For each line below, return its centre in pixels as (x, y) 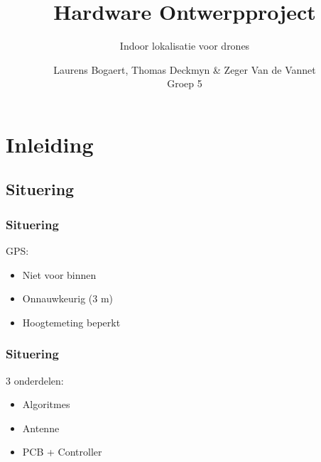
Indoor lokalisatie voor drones (185, 46)
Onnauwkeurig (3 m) (68, 298)
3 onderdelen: (35, 380)
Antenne (41, 428)
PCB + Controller (62, 452)
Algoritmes (46, 404)
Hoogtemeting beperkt (71, 322)
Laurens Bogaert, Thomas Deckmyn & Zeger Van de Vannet (185, 69)
